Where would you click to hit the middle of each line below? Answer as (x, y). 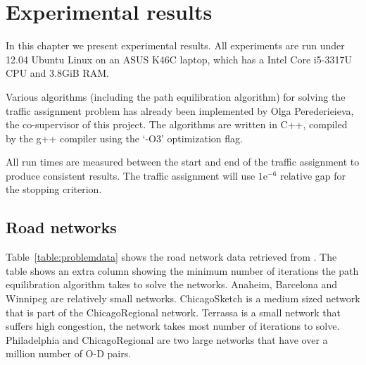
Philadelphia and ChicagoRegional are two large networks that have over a (167, 339)
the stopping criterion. (54, 189)
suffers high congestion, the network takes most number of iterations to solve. (173, 326)
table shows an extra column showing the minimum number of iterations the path (182, 270)
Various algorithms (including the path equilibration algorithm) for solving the (176, 96)
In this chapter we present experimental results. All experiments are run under (175, 45)
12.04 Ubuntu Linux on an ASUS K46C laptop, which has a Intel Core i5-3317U (179, 59)
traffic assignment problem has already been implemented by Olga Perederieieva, (180, 110)
